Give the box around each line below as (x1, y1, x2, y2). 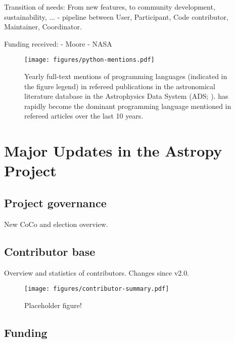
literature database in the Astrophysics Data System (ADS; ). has (24, 91, 228, 101)
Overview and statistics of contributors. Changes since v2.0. (4, 267, 190, 278)
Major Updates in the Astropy (4, 140, 222, 161)
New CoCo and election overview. (4, 218, 108, 229)
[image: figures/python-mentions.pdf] (24, 56, 155, 64)
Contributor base (4, 243, 96, 259)
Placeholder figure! (24, 299, 82, 310)
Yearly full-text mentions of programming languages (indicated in (24, 71, 227, 82)
